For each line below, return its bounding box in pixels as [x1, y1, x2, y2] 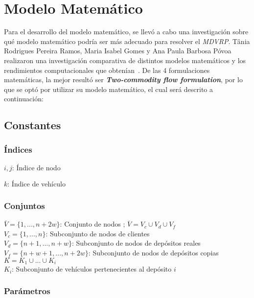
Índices [4, 143, 32, 155]
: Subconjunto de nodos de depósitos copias [88, 248, 219, 258]
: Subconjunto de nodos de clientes [46, 228, 150, 238]
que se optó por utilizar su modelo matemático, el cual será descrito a [4, 84, 213, 94]
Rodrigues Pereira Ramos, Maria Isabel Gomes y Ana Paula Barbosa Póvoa [4, 46, 231, 56]
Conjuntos [4, 199, 45, 211]
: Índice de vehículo [7, 179, 66, 189]
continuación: [4, 93, 44, 104]
